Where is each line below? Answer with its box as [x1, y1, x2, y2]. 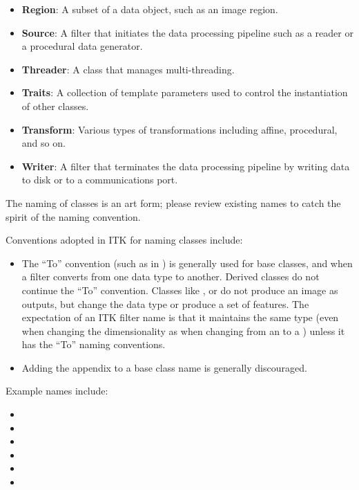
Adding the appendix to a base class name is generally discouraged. [21, 360, 307, 374]
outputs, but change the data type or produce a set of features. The [21, 296, 309, 311]
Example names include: [6, 383, 108, 398]
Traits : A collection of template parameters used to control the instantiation [21, 85, 348, 100]
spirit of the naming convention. [6, 209, 141, 224]
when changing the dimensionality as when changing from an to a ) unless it [21, 323, 345, 338]
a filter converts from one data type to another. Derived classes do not [21, 269, 320, 284]
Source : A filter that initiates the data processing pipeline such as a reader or [21, 25, 353, 39]
